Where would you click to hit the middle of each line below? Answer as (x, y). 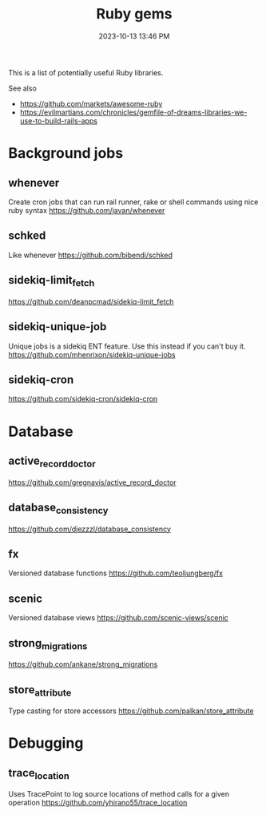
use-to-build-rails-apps (59, 120)
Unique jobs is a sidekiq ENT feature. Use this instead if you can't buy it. (127, 346)
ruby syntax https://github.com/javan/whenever (87, 210)
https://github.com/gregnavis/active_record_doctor (93, 482)
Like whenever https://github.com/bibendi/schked (91, 255)
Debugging (46, 743)
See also (23, 88)
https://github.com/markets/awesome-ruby (91, 103)
